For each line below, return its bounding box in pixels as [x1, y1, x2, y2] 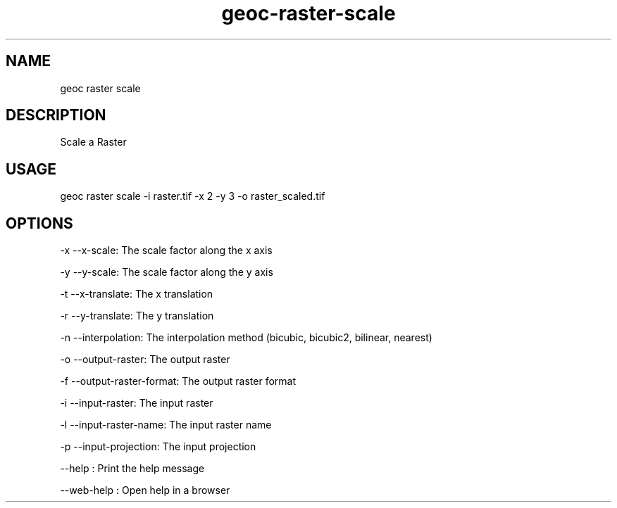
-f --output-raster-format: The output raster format [60, 375, 297, 388]
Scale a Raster [60, 136, 127, 148]
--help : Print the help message [60, 462, 205, 475]
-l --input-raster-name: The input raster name [60, 419, 272, 431]
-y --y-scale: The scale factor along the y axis [60, 266, 273, 279]
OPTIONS [6, 214, 73, 232]
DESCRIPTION [6, 106, 106, 125]
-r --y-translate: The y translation [60, 310, 214, 322]
